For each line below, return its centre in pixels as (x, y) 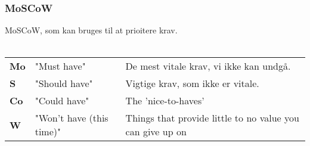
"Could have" (62, 101)
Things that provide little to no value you (212, 118)
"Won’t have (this (72, 118)
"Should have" (64, 83)
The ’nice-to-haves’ (165, 101)
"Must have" (60, 66)
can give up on (156, 132)
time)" (48, 132)
